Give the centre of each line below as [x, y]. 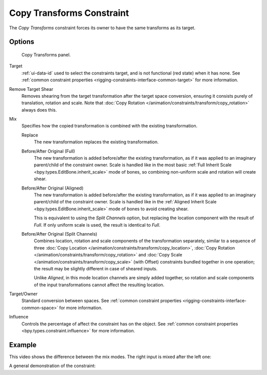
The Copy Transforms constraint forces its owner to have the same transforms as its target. [102, 28]
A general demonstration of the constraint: [52, 366]
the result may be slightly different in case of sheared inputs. [96, 268]
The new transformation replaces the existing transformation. [96, 142]
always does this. [39, 110]
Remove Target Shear [31, 89]
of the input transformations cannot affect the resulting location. [99, 285]
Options [22, 42]
